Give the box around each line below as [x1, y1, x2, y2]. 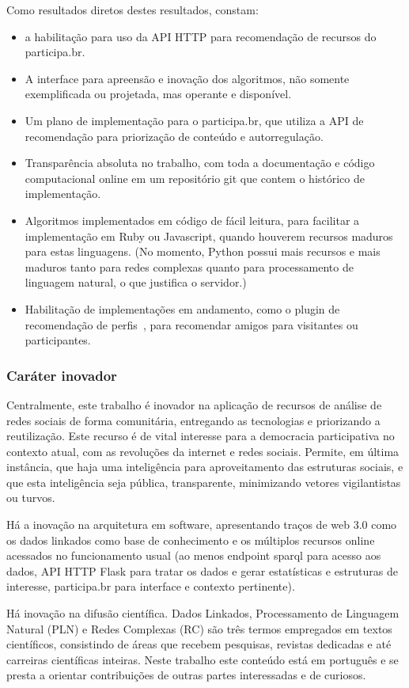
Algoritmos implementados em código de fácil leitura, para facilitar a [25, 211, 360, 228]
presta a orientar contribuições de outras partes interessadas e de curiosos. [6, 667, 366, 683]
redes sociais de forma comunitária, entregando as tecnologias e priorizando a [6, 412, 381, 428]
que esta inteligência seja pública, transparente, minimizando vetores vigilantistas [6, 473, 401, 490]
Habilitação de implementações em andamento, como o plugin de [25, 300, 340, 317]
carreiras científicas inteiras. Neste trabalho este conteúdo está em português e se [6, 651, 399, 667]
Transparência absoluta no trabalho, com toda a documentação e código [25, 154, 375, 171]
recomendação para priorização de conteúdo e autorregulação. [25, 127, 324, 144]
